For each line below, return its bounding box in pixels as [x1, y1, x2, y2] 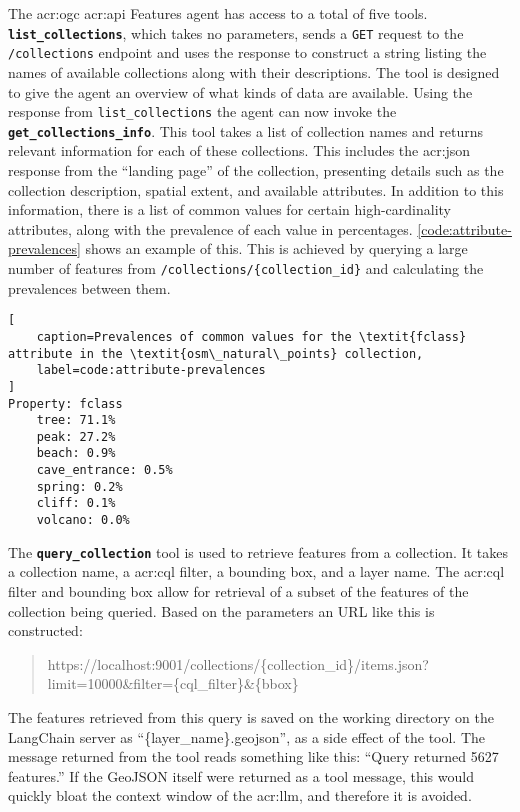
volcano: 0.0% [36, 513, 130, 528]
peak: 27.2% [36, 429, 116, 444]
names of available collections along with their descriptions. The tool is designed [8, 61, 500, 82]
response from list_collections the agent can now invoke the [8, 101, 397, 122]
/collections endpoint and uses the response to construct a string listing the [8, 42, 487, 63]
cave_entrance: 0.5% [36, 463, 173, 478]
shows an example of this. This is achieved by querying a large [85, 238, 468, 259]
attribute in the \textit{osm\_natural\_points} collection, [8, 346, 424, 361]
